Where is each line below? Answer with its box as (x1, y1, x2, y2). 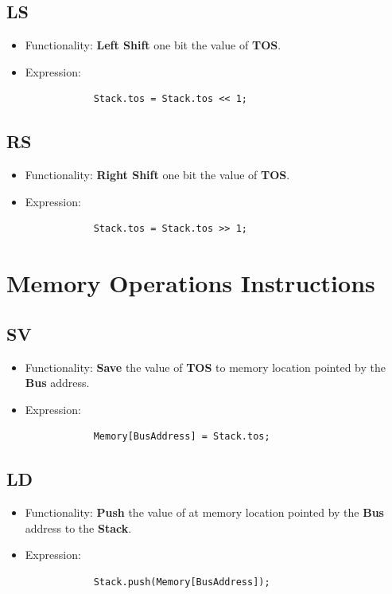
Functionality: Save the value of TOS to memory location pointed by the (25, 358, 386, 375)
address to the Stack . (25, 519, 132, 536)
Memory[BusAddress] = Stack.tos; (93, 431, 270, 443)
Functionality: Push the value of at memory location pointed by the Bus (25, 504, 384, 521)
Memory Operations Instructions (6, 267, 375, 299)
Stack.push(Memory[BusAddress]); (93, 576, 270, 588)
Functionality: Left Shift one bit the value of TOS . (25, 37, 281, 53)
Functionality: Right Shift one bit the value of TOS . (25, 166, 290, 183)
